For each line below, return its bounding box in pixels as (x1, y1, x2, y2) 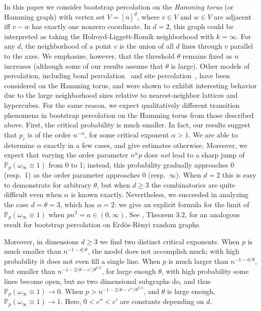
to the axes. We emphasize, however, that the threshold (4, 50, 175, 61)
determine (4, 139, 35, 150)
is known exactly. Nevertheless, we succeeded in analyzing (71, 189, 248, 200)
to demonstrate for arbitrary (4, 179, 91, 190)
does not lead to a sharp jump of (144, 149, 245, 160)
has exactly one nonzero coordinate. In (32, 21, 151, 32)
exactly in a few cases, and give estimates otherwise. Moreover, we (44, 139, 247, 150)
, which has (60, 199, 95, 209)
